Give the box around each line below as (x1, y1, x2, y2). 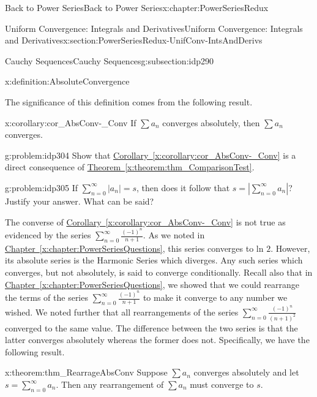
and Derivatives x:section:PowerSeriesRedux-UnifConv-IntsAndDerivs (5, 34, 263, 47)
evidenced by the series (5, 229, 91, 241)
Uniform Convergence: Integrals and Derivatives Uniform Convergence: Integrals (5, 21, 303, 34)
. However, (270, 241, 310, 254)
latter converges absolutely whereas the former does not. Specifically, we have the (5, 333, 310, 346)
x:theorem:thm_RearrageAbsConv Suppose (5, 366, 168, 379)
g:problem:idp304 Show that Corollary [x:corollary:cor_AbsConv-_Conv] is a (5, 148, 296, 161)
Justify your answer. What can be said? (5, 194, 154, 207)
